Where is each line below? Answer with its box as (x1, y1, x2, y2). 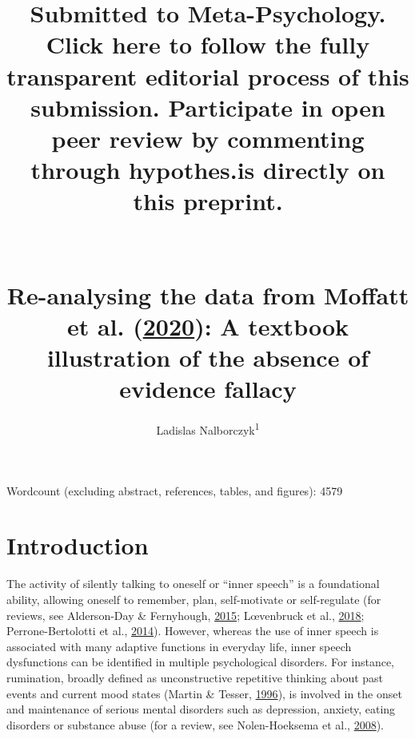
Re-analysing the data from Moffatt (6, 278, 409, 311)
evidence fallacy (119, 372, 297, 405)
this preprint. (133, 185, 283, 217)
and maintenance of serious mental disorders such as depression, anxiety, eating (6, 701, 396, 717)
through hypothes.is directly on (30, 153, 385, 186)
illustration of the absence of (46, 341, 369, 374)
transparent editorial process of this (6, 59, 409, 92)
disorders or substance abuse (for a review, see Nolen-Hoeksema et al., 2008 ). (6, 716, 385, 733)
